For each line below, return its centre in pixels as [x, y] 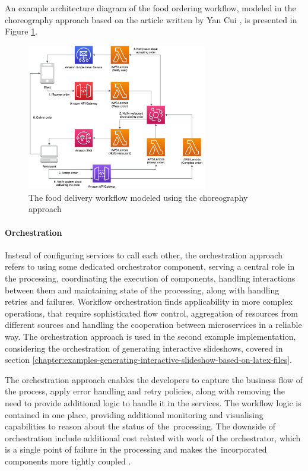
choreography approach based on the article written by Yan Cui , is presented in [151, 19]
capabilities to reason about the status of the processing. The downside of [140, 426]
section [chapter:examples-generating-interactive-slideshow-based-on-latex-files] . [148, 360]
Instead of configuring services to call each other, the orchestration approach [144, 255]
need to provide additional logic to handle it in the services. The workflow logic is [153, 402]
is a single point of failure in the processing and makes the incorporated [136, 449]
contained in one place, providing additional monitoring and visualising [134, 414]
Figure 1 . [21, 31]
